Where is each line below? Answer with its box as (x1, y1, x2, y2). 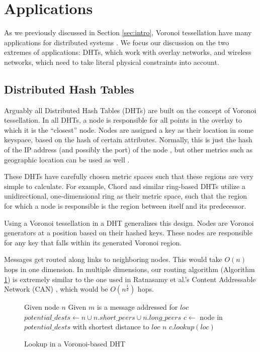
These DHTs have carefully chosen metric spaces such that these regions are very (4, 171, 253, 182)
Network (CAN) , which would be (4, 284, 108, 294)
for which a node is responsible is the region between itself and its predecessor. (4, 201, 246, 211)
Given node (24, 302, 59, 312)
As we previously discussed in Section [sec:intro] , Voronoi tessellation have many (4, 27, 252, 38)
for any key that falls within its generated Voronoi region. (4, 237, 182, 247)
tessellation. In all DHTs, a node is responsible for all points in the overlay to (4, 115, 242, 125)
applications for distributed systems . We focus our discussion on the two (4, 37, 229, 47)
